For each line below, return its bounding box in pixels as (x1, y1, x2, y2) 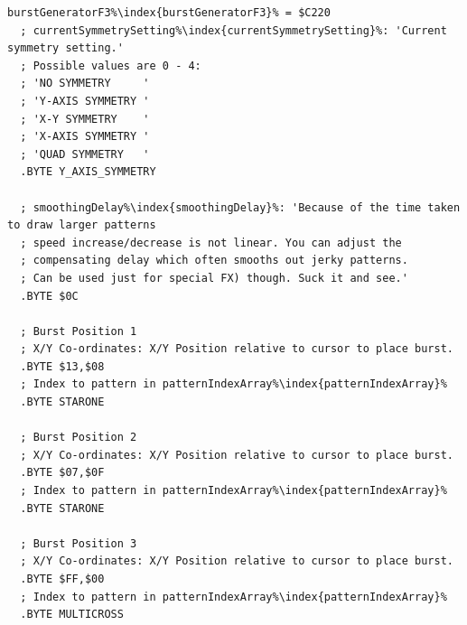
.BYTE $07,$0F (20, 466, 105, 480)
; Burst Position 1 (20, 324, 137, 338)
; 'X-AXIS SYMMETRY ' (20, 130, 150, 144)
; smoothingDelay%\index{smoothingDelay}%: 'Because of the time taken (20, 201, 461, 214)
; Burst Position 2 (20, 431, 137, 444)
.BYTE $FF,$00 (20, 573, 105, 585)
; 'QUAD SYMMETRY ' (20, 147, 150, 161)
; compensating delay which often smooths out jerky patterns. (20, 254, 408, 267)
